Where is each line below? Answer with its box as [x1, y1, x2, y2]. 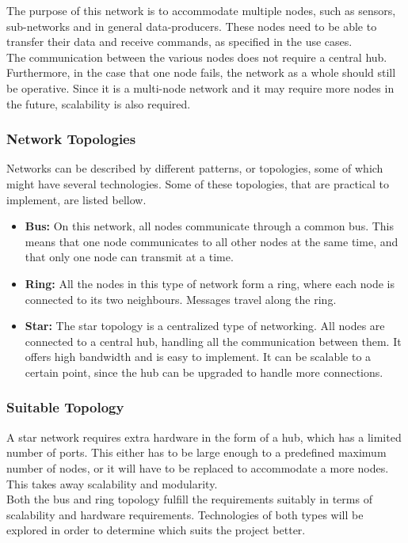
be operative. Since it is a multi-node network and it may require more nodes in [6, 79, 395, 96]
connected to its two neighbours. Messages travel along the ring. [25, 290, 337, 307]
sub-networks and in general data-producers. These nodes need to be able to [6, 17, 377, 34]
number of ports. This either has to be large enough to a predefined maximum [6, 444, 387, 461]
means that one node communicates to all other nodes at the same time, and [25, 233, 398, 249]
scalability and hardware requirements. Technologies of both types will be [6, 506, 364, 522]
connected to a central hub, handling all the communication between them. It [25, 332, 402, 349]
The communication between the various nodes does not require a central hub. [6, 48, 387, 65]
